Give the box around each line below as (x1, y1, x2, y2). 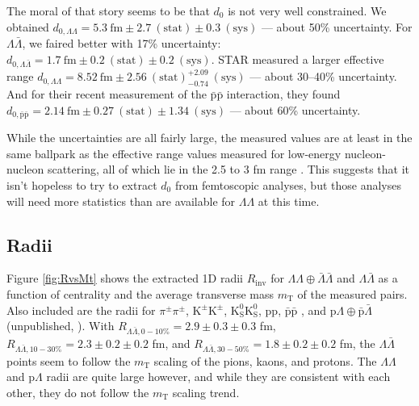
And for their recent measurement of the (6, 86, 207, 103)
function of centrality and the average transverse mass (6, 286, 274, 302)
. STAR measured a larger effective (211, 50, 384, 67)
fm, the (339, 334, 375, 351)
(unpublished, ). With (6, 317, 115, 334)
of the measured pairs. (297, 286, 408, 302)
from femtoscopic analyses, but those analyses (174, 177, 401, 194)
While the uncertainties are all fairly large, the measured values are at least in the (6, 129, 413, 146)
